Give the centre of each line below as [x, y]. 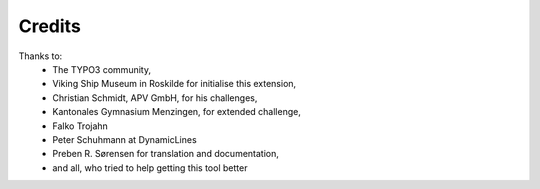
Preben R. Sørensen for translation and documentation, [166, 154]
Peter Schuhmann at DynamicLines [124, 139]
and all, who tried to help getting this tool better [150, 167]
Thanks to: [40, 56]
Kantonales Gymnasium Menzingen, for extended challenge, [177, 112]
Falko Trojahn [80, 126]
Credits [50, 26]
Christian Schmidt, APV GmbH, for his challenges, [155, 97]
